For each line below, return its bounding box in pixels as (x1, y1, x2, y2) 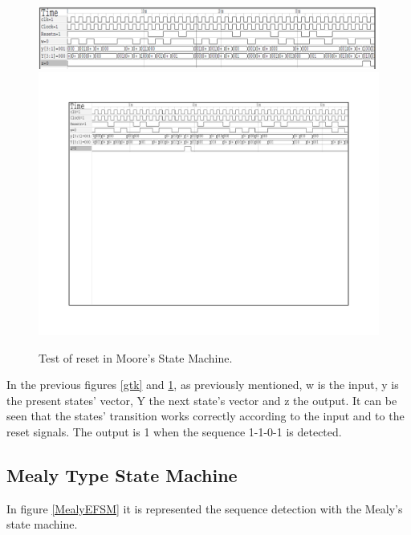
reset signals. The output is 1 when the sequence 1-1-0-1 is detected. (6, 423, 342, 440)
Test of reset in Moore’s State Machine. (39, 349, 233, 366)
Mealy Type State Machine (6, 462, 238, 487)
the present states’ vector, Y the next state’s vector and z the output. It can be (6, 391, 397, 408)
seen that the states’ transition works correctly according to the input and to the (6, 407, 405, 424)
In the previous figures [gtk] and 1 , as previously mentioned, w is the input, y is (6, 376, 399, 393)
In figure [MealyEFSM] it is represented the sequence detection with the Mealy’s (6, 500, 403, 517)
